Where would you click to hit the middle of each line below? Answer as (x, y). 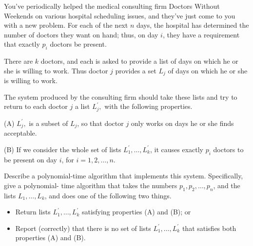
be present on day (31, 159)
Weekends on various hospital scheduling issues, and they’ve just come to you (120, 15)
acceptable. (20, 133)
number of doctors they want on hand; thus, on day (81, 34)
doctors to (228, 149)
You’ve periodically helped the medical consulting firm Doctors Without (112, 6)
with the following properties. (148, 106)
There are (19, 61)
